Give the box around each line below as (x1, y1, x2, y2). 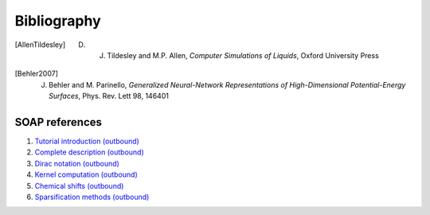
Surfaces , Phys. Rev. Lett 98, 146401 (49, 92, 169, 101)
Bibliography (14, 12, 101, 29)
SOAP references (14, 115, 103, 129)
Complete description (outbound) (34, 147, 145, 157)
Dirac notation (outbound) (34, 158, 119, 168)
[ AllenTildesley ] (14, 40, 66, 49)
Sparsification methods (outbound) (34, 192, 150, 201)
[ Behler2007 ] (14, 68, 59, 79)
